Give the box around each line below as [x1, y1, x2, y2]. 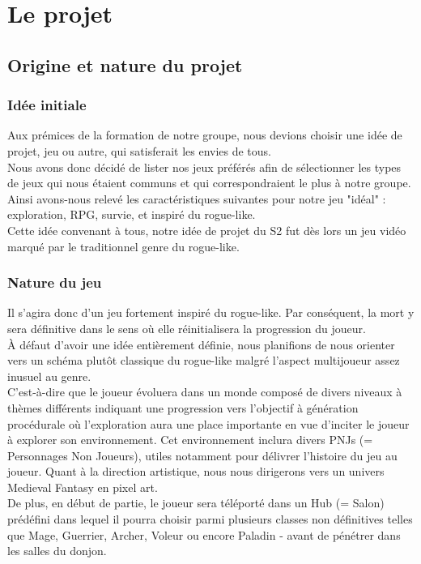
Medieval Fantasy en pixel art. [7, 478, 158, 495]
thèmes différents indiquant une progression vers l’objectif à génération [7, 399, 359, 416]
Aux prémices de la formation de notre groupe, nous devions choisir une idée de [7, 126, 402, 143]
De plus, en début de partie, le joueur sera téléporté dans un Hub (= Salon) [7, 494, 385, 511]
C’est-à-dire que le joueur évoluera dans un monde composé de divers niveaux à [7, 383, 402, 400]
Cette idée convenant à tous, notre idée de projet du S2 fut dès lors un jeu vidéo [7, 221, 406, 238]
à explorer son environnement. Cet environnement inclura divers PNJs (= [7, 431, 373, 448]
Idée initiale [7, 95, 87, 115]
